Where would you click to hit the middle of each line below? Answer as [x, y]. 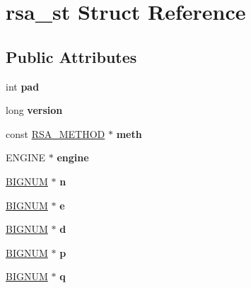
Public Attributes [71, 56]
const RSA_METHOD [56, 133]
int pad [23, 86]
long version [34, 110]
